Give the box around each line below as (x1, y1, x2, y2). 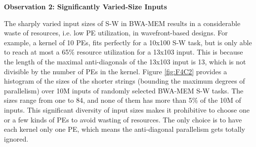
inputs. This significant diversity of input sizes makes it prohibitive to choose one (4, 104, 250, 115)
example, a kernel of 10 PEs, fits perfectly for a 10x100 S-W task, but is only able (4, 37, 252, 47)
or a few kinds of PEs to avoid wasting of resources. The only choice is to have (4, 114, 242, 124)
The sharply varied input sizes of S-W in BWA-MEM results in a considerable (4, 18, 241, 28)
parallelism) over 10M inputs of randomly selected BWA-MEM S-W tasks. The (4, 85, 244, 95)
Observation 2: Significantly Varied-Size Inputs (4, 1, 167, 11)
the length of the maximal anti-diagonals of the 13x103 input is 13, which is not (4, 56, 246, 66)
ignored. (4, 133, 29, 144)
